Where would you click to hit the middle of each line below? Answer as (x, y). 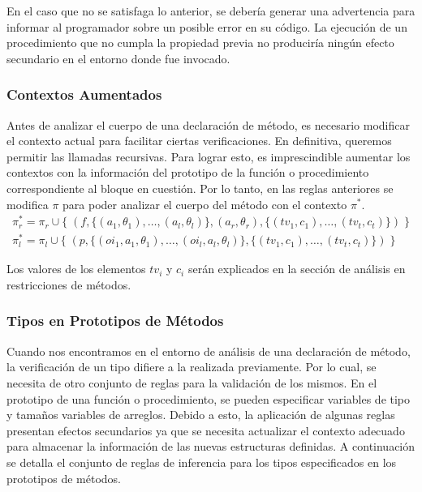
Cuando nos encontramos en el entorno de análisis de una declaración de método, (209, 351)
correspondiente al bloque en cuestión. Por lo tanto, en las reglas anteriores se (200, 188)
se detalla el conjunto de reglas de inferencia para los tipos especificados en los (202, 462)
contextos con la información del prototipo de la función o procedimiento (188, 172)
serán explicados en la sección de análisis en (297, 269)
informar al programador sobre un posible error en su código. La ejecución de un (207, 26)
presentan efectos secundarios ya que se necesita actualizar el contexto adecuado (206, 430)
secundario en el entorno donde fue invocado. (118, 58)
